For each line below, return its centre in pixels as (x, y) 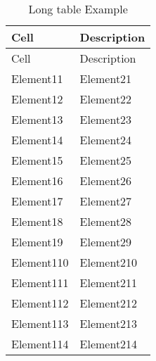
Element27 (106, 201)
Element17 (37, 201)
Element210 (109, 262)
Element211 (109, 283)
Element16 (37, 180)
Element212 (109, 303)
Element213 (109, 323)
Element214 (109, 344)
